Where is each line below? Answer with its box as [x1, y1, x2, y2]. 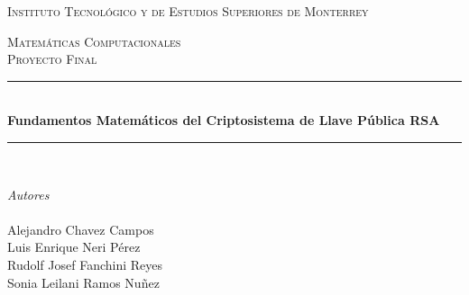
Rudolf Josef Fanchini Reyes [7, 255, 163, 273]
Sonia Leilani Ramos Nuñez [7, 273, 160, 291]
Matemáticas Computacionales [7, 31, 181, 50]
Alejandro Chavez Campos [7, 219, 154, 238]
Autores [7, 184, 50, 203]
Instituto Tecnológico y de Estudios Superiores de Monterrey [7, 2, 369, 20]
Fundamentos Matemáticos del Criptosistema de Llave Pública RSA [7, 111, 440, 130]
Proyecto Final [7, 49, 97, 68]
